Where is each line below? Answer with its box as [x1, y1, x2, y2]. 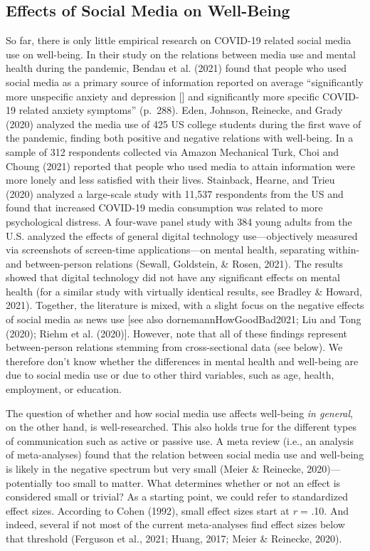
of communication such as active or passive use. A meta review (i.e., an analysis [6, 433, 354, 448]
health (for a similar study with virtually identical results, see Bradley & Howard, [6, 283, 362, 298]
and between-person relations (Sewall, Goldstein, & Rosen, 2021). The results [6, 256, 344, 271]
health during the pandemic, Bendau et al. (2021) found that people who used [6, 61, 347, 75]
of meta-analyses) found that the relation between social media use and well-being [6, 447, 364, 462]
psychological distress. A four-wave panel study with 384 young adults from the [6, 214, 352, 229]
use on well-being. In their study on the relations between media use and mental [6, 46, 356, 61]
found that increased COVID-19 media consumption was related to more [6, 200, 323, 215]
